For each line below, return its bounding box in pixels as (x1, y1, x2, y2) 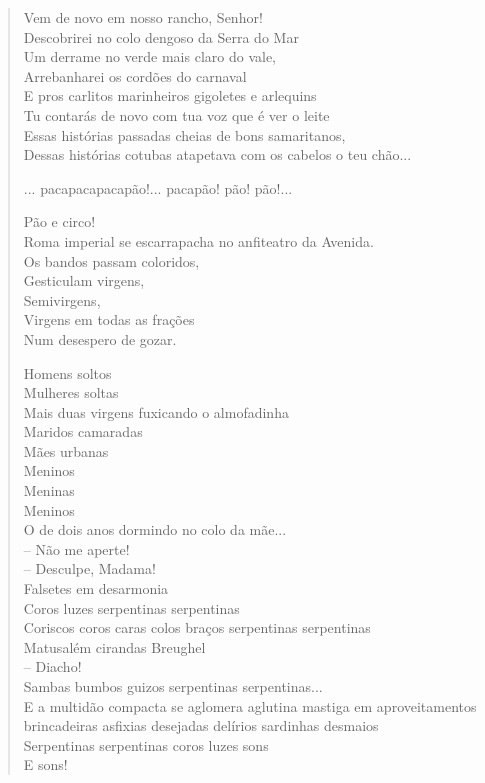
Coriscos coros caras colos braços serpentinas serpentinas (23, 617, 371, 638)
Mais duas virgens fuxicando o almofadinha (23, 401, 289, 422)
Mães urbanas (23, 440, 109, 461)
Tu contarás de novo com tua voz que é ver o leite (23, 104, 330, 125)
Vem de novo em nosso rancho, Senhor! (23, 7, 263, 27)
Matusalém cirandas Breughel (23, 636, 206, 657)
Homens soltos (23, 362, 112, 383)
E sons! (23, 754, 68, 775)
